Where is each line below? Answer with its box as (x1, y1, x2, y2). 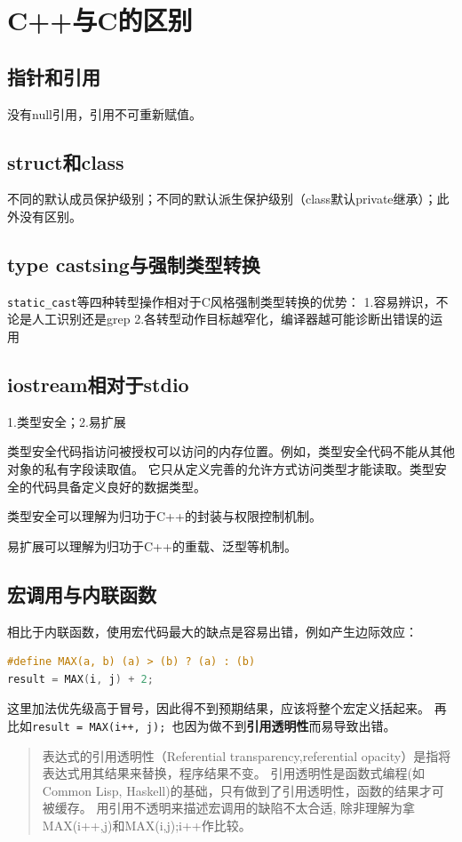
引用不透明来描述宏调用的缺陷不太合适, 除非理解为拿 (108, 798, 416, 817)
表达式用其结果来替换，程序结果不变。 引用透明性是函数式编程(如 (42, 764, 425, 782)
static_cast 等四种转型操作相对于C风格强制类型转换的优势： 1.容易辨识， (7, 292, 436, 310)
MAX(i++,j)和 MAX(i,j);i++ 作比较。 (42, 815, 251, 834)
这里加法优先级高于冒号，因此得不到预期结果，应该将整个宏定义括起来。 (7, 699, 430, 718)
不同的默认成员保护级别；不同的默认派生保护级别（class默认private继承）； (7, 189, 437, 208)
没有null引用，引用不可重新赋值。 (7, 104, 202, 123)
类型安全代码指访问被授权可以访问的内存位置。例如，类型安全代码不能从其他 (7, 442, 455, 461)
